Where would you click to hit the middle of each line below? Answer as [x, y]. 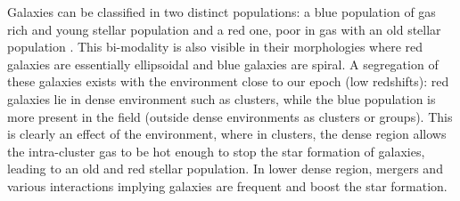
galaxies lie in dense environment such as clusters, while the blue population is [222, 98]
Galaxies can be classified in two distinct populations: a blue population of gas [222, 12]
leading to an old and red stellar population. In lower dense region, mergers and [225, 169]
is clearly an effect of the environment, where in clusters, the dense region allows [227, 134]
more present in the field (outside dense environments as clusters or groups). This [230, 116]
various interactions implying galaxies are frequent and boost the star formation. [227, 185]
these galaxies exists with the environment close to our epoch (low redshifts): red [228, 81]
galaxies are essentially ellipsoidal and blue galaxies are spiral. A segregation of [223, 64]
